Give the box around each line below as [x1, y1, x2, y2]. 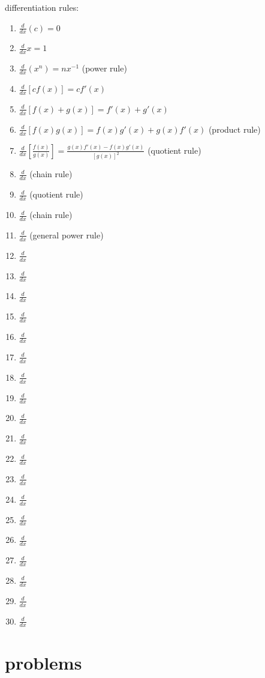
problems [5, 650, 82, 674]
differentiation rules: [5, 1, 79, 13]
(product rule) [208, 123, 261, 135]
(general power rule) [29, 228, 104, 241]
